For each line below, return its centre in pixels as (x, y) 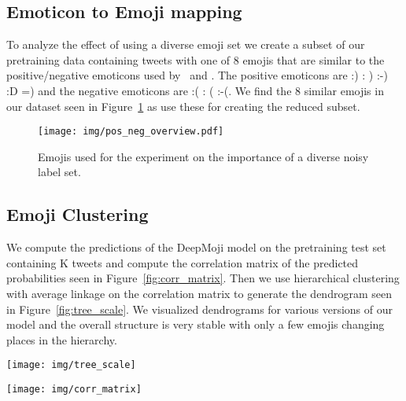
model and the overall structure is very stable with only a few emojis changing (196, 324)
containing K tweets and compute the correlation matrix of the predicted (183, 262)
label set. (59, 172)
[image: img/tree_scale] (71, 365)
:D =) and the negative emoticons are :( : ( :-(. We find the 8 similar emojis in (195, 90)
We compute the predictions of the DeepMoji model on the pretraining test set (196, 247)
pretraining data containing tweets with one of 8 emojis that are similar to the (196, 59)
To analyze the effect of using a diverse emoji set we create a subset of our (186, 44)
